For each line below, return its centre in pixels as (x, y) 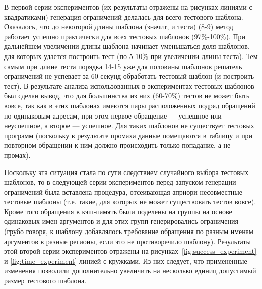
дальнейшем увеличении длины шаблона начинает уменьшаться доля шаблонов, (127, 46)
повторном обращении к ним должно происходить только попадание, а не (117, 145)
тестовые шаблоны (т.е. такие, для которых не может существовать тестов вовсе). (130, 201)
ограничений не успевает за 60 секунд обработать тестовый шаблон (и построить (129, 76)
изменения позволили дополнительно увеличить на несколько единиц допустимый (130, 271)
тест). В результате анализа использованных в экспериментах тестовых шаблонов (129, 85)
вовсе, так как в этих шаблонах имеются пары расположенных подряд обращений (130, 105)
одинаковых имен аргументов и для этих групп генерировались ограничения (121, 221)
